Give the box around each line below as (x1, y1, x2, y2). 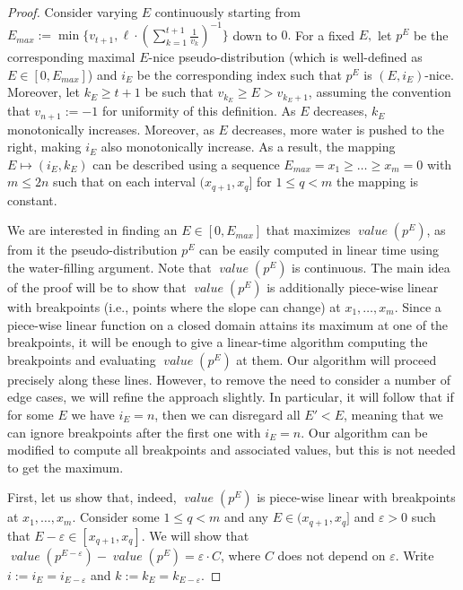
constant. (7, 190, 57, 209)
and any (223, 508, 269, 526)
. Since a (394, 298, 441, 317)
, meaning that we (343, 404, 443, 423)
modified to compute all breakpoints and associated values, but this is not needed (7, 440, 456, 459)
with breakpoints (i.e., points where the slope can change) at (7, 298, 341, 317)
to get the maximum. (7, 457, 124, 476)
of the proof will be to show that (7, 278, 187, 297)
